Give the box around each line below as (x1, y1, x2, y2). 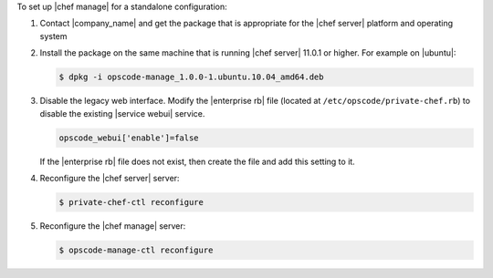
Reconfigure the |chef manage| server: (39, 220, 186, 232)
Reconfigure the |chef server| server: (39, 172, 180, 183)
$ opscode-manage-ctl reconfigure (58, 244, 214, 255)
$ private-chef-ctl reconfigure (58, 197, 205, 207)
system (39, 30, 68, 41)
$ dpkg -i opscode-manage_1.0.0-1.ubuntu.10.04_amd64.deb (58, 72, 324, 82)
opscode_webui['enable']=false (58, 132, 200, 143)
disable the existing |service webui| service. (39, 108, 205, 118)
